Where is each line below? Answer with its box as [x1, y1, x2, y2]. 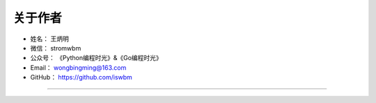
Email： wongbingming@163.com [30, 63, 127, 72]
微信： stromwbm [30, 44, 81, 52]
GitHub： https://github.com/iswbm [30, 73, 132, 82]
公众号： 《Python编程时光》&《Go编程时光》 [30, 54, 163, 62]
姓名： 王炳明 [30, 35, 69, 43]
